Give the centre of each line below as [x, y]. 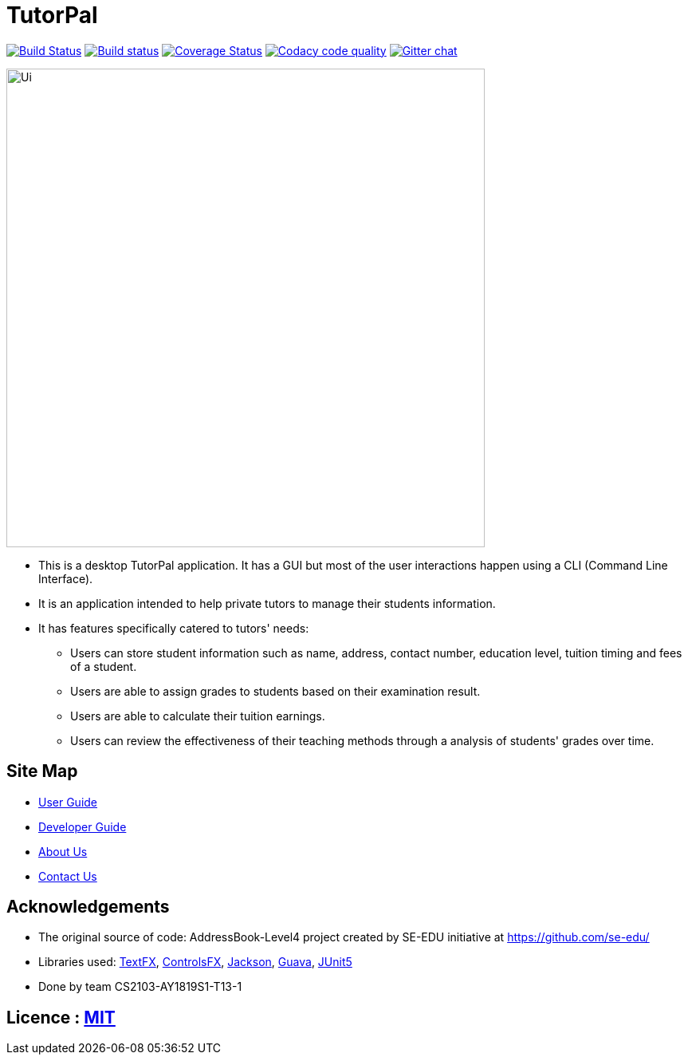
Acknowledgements [88, 907]
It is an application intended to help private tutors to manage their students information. [267, 603]
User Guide [68, 802]
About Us [63, 851]
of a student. [104, 666]
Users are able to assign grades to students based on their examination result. [275, 691]
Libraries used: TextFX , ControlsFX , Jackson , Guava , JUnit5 [195, 962]
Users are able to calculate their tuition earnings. [198, 716]
